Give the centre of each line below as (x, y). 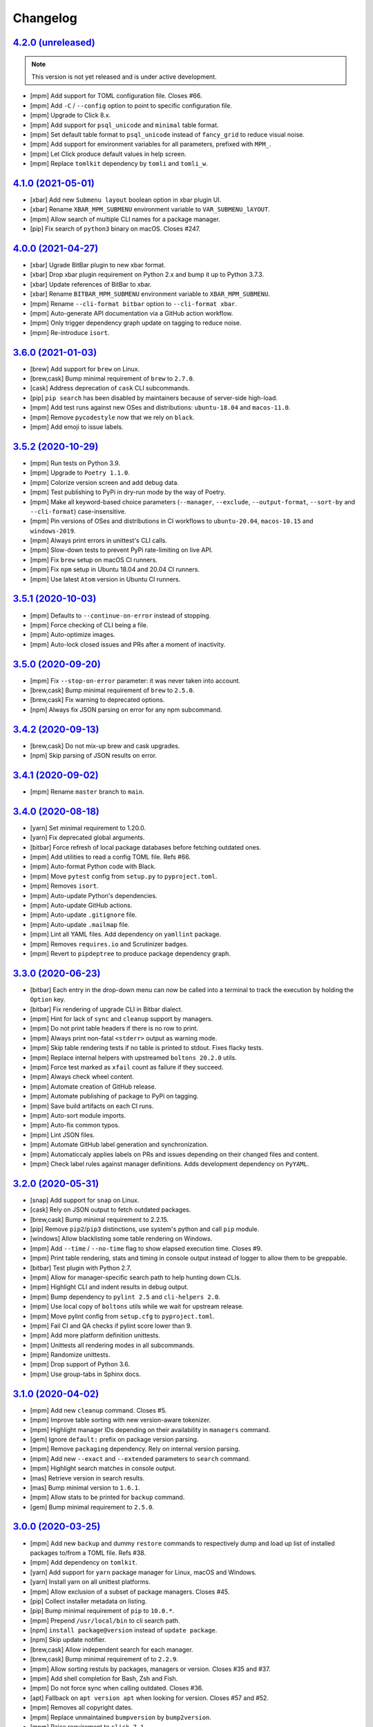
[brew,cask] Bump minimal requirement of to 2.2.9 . (104, 1659)
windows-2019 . (53, 531)
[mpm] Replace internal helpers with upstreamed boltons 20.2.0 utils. (134, 1058)
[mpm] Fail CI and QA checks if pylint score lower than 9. (111, 1326)
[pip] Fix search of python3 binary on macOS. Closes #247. (115, 229)
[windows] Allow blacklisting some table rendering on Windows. (121, 1239)
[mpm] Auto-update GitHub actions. (81, 906)
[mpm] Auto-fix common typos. (75, 1125)
